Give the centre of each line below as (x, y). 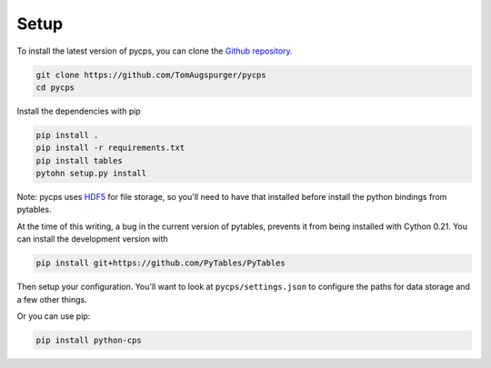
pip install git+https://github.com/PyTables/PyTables (160, 263)
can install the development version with (92, 239)
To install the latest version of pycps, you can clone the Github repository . (155, 51)
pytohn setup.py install (91, 174)
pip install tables (79, 160)
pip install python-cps (89, 340)
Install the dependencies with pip (79, 111)
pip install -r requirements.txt (110, 148)
